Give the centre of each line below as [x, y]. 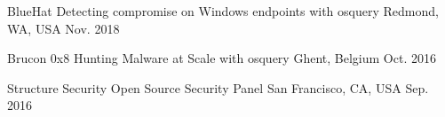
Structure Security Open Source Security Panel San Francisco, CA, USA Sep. [218, 87]
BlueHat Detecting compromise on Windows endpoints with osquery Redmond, [223, 11]
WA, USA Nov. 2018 [64, 28]
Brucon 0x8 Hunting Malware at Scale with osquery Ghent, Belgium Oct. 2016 [222, 58]
